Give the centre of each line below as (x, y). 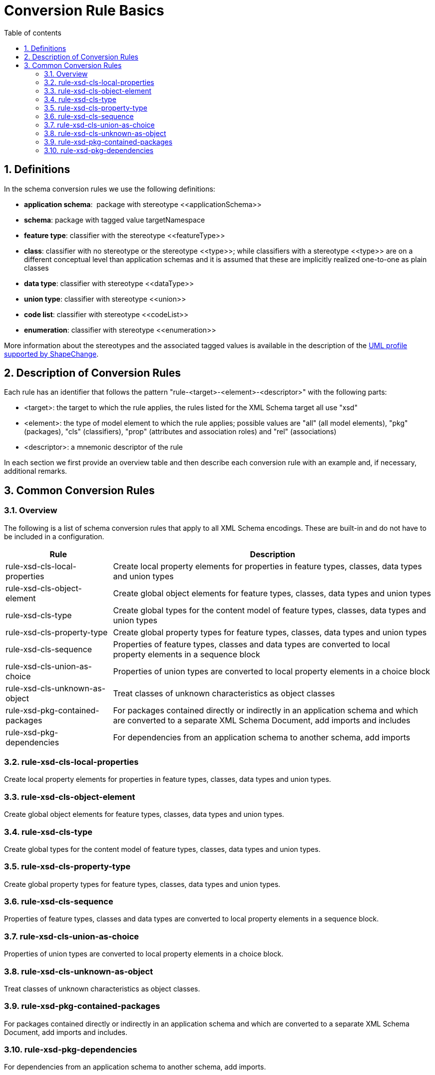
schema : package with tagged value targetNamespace (115, 220)
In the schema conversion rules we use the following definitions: (110, 189)
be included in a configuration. (54, 536)
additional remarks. (36, 471)
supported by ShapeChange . (51, 354)
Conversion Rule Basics (84, 11)
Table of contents (33, 33)
